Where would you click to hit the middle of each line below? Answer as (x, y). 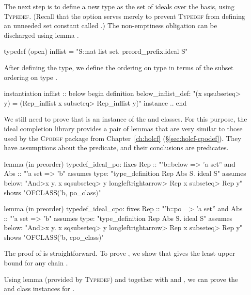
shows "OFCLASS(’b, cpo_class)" (54, 237)
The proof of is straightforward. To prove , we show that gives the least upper (119, 253)
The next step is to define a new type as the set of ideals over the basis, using (119, 6)
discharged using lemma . (41, 35)
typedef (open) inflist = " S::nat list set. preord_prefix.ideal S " (96, 51)
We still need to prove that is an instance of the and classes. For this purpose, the (125, 119)
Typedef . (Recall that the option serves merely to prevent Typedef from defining (125, 16)
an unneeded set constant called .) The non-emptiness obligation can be (110, 25)
